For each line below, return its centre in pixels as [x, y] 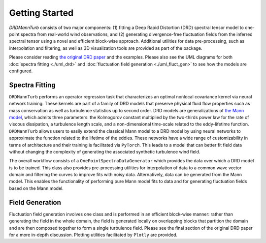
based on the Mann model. [36, 188]
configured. [21, 71]
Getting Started [41, 13]
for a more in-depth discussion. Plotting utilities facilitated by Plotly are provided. [93, 235]
